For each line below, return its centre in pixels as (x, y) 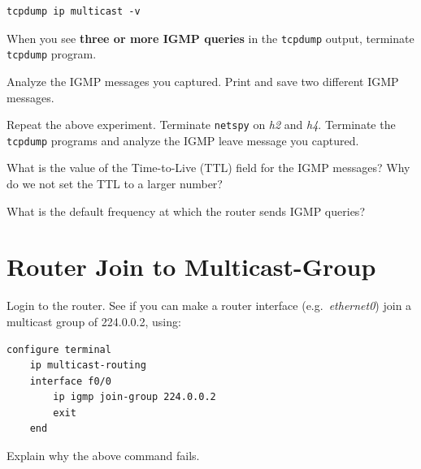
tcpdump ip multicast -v (74, 11)
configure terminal (59, 349)
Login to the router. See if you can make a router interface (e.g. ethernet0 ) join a (209, 305)
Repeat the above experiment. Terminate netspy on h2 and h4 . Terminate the (201, 125)
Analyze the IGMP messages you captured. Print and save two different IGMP (203, 81)
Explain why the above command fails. (103, 456)
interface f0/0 (70, 381)
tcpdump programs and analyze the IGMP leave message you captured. (183, 140)
